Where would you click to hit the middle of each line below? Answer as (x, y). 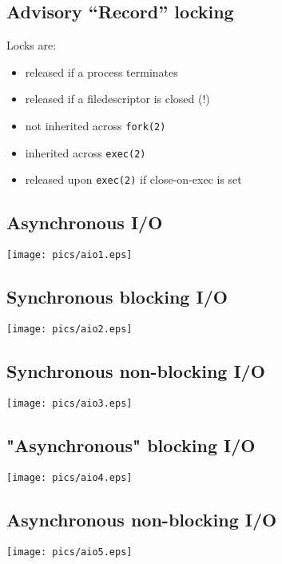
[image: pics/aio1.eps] (70, 255)
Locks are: (32, 45)
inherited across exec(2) (85, 152)
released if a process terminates (101, 71)
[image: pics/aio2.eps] (70, 330)
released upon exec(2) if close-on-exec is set (133, 179)
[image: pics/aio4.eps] (70, 477)
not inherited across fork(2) (95, 125)
